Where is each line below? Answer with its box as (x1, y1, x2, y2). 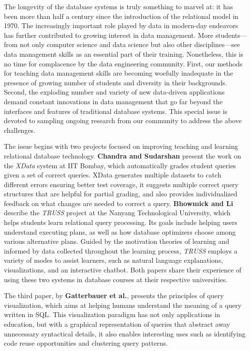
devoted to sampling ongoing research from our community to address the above (4, 115, 242, 126)
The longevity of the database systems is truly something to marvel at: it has (4, 1, 233, 11)
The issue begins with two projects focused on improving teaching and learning (4, 141, 238, 151)
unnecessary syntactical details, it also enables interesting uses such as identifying (4, 328, 246, 338)
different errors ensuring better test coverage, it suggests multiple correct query (4, 179, 238, 189)
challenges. (4, 125, 36, 135)
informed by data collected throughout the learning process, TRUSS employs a (4, 245, 237, 255)
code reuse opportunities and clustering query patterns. (4, 338, 168, 348)
